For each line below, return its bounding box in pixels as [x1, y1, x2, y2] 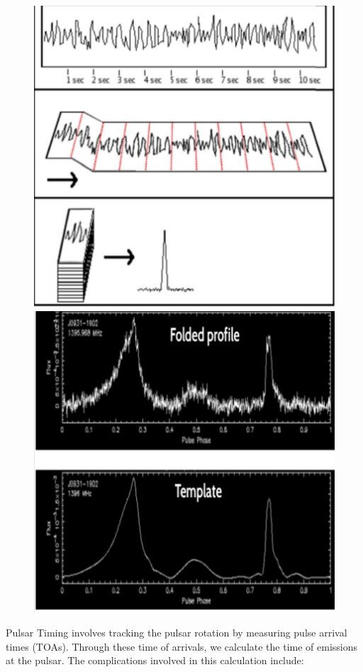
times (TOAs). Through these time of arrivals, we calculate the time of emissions [6, 639, 358, 654]
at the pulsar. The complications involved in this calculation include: [6, 653, 304, 668]
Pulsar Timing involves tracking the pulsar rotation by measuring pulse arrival [6, 625, 347, 640]
